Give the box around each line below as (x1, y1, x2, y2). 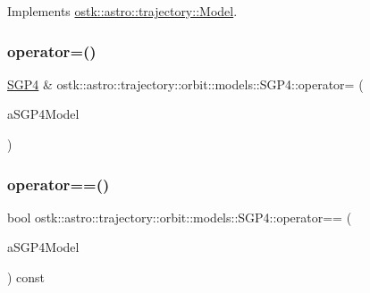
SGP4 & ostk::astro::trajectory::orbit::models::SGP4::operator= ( (7, 74, 364, 93)
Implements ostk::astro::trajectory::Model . (7, 2, 238, 20)
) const (7, 268, 46, 286)
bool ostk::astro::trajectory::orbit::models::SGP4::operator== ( (7, 207, 352, 226)
